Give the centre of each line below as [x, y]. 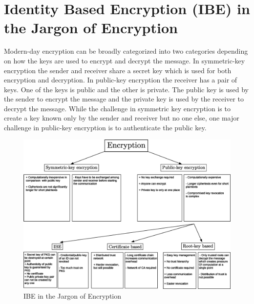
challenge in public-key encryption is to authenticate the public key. [105, 128]
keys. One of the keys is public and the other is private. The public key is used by [127, 89]
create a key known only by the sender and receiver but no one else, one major [122, 118]
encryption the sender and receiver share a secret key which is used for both [118, 70]
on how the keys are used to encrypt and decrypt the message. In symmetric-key [125, 60]
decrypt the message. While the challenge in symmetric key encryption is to [117, 108]
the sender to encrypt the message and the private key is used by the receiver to [124, 99]
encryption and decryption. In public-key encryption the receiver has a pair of [121, 80]
